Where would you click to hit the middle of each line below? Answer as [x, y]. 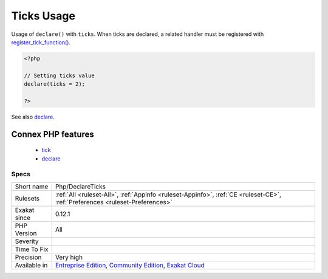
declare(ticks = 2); [54, 84]
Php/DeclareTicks [80, 187]
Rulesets [27, 198]
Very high [69, 257]
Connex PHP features [53, 134]
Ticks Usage [43, 16]
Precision [28, 257]
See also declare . [33, 117]
